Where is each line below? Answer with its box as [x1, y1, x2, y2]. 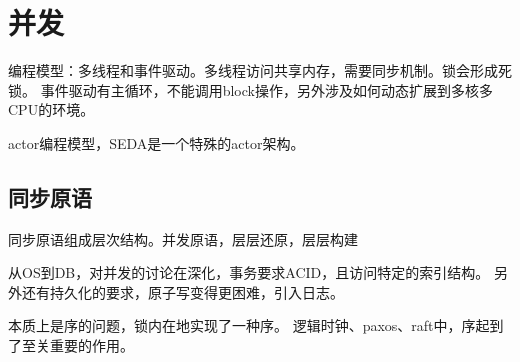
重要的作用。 [49, 335, 134, 356]
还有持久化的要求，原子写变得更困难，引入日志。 [21, 281, 344, 302]
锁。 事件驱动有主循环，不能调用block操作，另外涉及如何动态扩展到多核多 [8, 79, 493, 100]
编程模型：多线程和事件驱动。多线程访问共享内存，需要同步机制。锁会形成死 [8, 60, 512, 81]
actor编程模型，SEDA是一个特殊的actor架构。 [8, 132, 305, 153]
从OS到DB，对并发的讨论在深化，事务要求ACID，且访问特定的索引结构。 [8, 262, 490, 283]
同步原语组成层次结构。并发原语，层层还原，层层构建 [8, 228, 358, 249]
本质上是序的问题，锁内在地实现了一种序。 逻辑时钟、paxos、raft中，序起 [8, 315, 490, 336]
